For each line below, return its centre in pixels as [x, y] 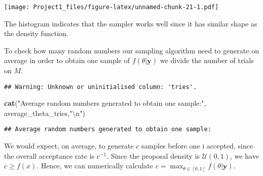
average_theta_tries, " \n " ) [45, 113]
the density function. [36, 33]
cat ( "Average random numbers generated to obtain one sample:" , [105, 103]
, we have [244, 155]
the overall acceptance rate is [49, 155]
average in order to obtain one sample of [67, 60]
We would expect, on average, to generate [69, 146]
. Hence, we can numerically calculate [95, 166]
